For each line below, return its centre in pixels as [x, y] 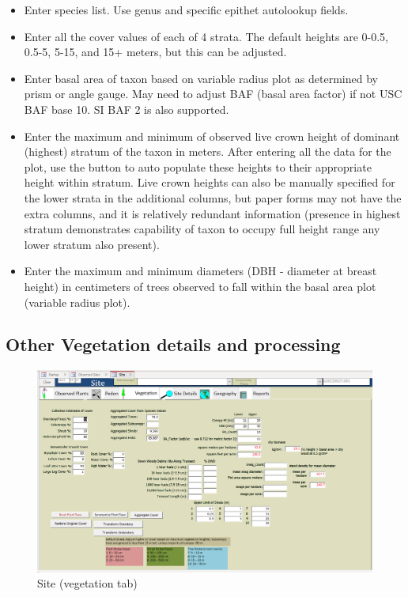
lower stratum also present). [92, 244]
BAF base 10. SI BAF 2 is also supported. [127, 109]
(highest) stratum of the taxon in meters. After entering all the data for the [208, 151]
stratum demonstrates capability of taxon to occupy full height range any [202, 229]
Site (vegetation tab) [87, 583]
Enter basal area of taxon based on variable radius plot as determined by [201, 78]
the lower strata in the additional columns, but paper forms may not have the [213, 197]
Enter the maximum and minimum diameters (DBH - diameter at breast [200, 271]
